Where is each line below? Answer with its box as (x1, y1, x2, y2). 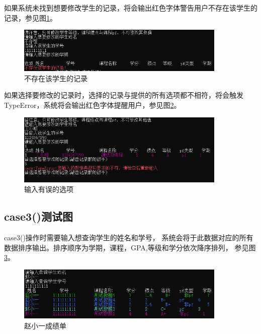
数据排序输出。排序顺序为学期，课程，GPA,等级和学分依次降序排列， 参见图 (4, 242, 256, 252)
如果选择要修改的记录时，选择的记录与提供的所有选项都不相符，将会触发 (4, 90, 243, 100)
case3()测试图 (4, 209, 73, 224)
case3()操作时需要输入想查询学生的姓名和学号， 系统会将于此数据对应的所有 (4, 232, 253, 243)
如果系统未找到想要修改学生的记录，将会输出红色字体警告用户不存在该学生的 (4, 3, 257, 13)
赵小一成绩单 (24, 320, 66, 331)
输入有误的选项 (24, 184, 73, 194)
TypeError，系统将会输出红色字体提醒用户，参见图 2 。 (4, 100, 181, 110)
